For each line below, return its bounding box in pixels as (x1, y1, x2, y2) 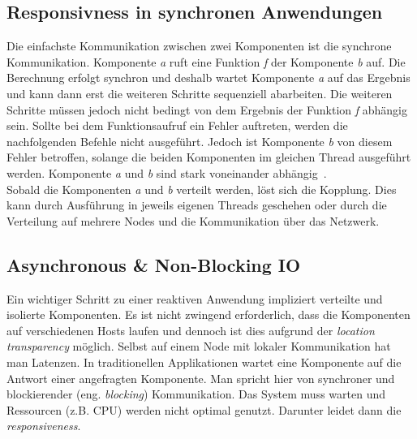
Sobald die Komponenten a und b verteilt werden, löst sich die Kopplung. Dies (6, 180, 397, 197)
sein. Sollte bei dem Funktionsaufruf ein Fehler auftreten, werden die (6, 117, 348, 134)
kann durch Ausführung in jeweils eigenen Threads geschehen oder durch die (6, 196, 387, 213)
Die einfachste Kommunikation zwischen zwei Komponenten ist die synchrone (6, 37, 392, 54)
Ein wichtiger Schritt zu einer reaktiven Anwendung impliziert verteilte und (6, 290, 383, 307)
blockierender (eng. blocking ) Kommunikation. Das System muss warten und (6, 385, 386, 402)
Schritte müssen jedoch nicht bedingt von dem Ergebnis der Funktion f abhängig (6, 101, 407, 118)
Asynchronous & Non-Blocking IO (6, 252, 301, 277)
